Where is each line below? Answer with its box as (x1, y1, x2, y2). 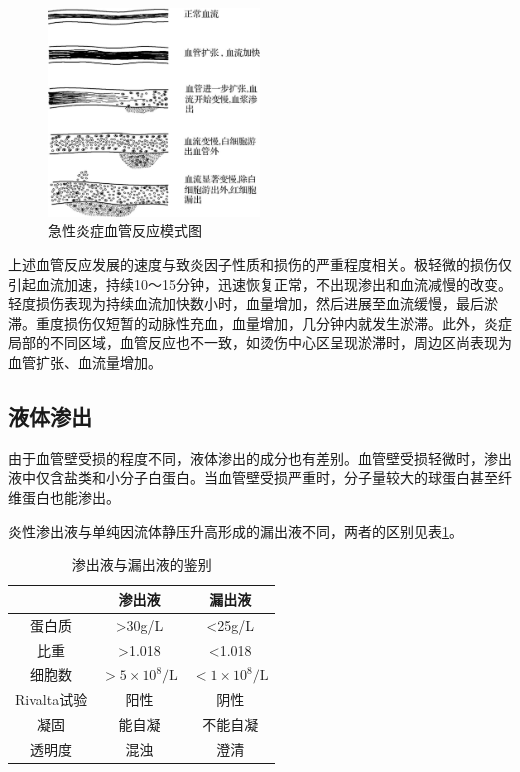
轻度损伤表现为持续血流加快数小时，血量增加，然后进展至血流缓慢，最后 (8, 293, 484, 314)
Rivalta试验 (15, 689, 88, 710)
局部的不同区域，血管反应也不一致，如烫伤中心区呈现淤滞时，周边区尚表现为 (8, 332, 512, 353)
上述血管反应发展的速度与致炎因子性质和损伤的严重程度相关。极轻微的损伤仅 (8, 254, 512, 275)
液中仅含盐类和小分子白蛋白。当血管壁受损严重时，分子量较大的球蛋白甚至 (8, 467, 498, 488)
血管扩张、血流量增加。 (8, 352, 162, 373)
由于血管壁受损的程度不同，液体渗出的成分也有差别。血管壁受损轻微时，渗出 (8, 447, 512, 468)
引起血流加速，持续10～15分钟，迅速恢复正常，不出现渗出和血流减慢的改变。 (8, 273, 512, 294)
